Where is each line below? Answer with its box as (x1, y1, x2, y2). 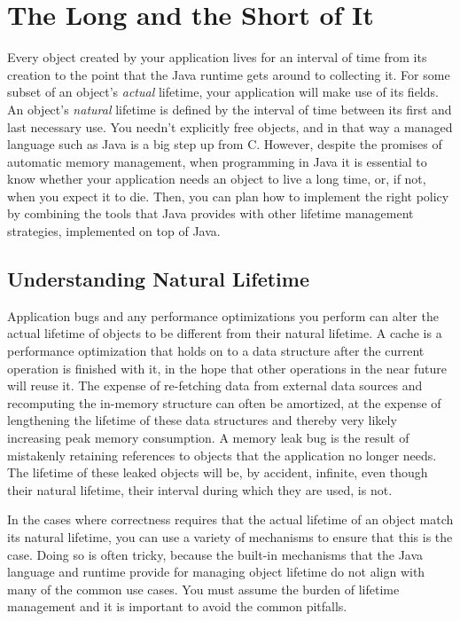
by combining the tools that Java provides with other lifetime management (7, 204, 414, 223)
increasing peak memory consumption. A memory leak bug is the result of (7, 428, 409, 447)
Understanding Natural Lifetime (7, 265, 309, 293)
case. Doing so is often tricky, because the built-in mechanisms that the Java (7, 545, 424, 563)
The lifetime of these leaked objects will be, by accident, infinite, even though (7, 463, 428, 482)
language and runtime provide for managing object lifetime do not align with (7, 562, 425, 581)
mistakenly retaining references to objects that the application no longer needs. (7, 445, 437, 464)
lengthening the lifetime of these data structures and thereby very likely (7, 411, 397, 429)
